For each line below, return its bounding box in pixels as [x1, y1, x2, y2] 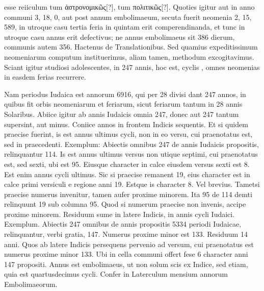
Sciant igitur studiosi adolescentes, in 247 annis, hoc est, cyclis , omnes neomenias [4, 61, 260, 72]
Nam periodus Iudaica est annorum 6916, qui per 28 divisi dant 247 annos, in [4, 88, 246, 99]
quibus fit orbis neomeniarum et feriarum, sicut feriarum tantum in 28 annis [4, 99, 243, 109]
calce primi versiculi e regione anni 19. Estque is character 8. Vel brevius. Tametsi [4, 179, 260, 189]
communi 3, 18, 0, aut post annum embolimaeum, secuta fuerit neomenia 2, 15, [4, 11, 252, 22]
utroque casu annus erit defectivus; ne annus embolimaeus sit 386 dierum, [4, 31, 235, 42]
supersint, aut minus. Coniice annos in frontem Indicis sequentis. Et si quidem [4, 118, 248, 129]
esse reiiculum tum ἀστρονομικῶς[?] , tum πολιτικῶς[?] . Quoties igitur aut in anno [4, 2, 255, 12]
